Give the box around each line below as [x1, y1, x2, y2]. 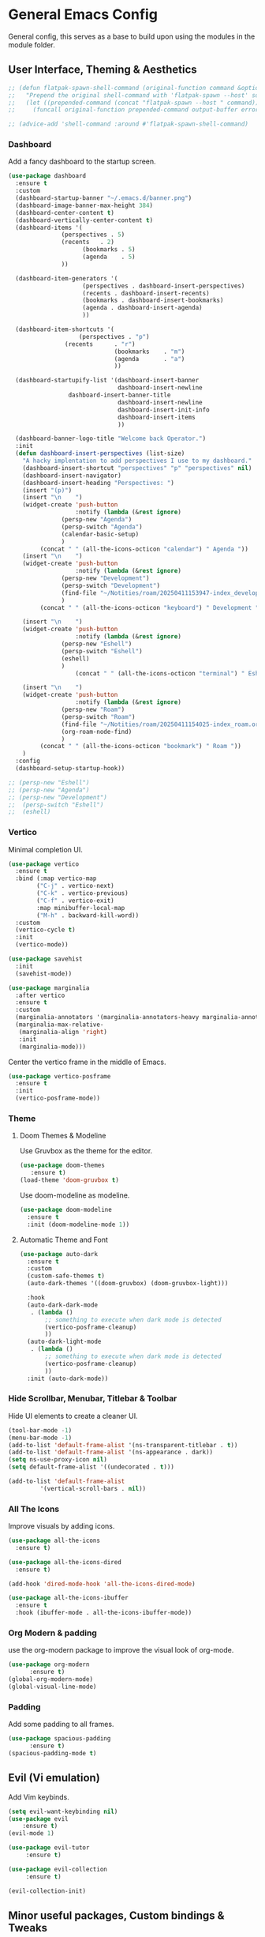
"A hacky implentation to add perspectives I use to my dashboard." [22, 457, 252, 465]
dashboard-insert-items [117, 413, 196, 421]
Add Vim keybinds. [8, 1792, 69, 1802]
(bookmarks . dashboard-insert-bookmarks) [82, 296, 224, 305]
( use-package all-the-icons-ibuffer [8, 1594, 129, 1602]
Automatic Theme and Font [19, 1235, 109, 1244]
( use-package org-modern [8, 1661, 90, 1668]
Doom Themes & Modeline [19, 1131, 106, 1141]
